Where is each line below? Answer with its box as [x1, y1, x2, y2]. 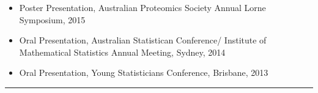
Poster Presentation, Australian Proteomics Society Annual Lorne [19, 1, 266, 13]
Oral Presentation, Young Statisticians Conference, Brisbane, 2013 [19, 66, 268, 79]
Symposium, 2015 [19, 13, 86, 26]
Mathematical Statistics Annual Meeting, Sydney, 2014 [19, 45, 226, 58]
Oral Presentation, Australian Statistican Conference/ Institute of [19, 34, 267, 46]
